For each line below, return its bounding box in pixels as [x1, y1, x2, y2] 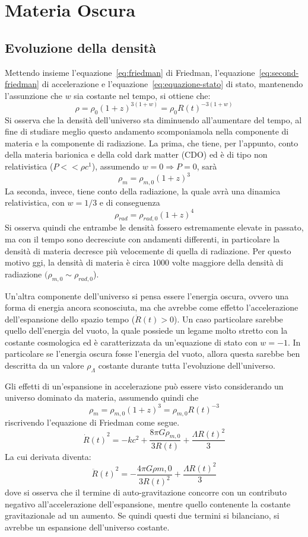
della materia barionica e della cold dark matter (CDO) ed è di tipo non [5, 148, 268, 161]
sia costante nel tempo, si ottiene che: [74, 89, 211, 101]
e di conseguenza [99, 196, 160, 209]
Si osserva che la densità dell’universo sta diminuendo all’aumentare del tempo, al [5, 113, 302, 126]
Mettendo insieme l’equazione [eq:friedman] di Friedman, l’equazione [5, 66, 255, 78]
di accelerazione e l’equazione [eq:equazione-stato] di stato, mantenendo [42, 78, 303, 90]
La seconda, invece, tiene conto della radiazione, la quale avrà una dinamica [5, 184, 281, 197]
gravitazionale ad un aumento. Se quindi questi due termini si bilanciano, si [5, 509, 280, 522]
